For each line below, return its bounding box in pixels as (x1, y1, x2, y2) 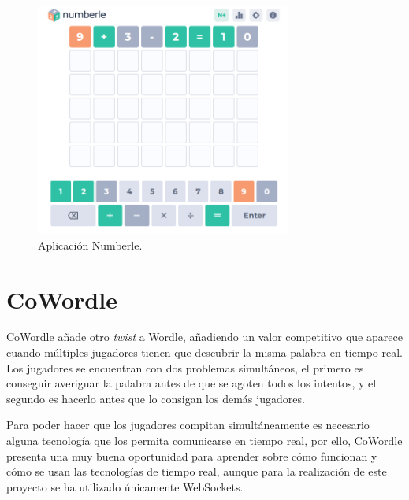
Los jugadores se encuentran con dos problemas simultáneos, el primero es (6, 359, 364, 376)
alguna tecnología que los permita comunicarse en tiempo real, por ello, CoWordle (6, 432, 403, 448)
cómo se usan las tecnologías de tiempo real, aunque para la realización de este (6, 463, 387, 480)
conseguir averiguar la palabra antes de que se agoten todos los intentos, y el (6, 375, 377, 391)
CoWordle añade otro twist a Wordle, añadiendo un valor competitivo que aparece (6, 328, 403, 345)
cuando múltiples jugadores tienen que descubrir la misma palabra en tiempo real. (6, 344, 403, 361)
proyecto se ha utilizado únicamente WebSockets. (6, 478, 244, 494)
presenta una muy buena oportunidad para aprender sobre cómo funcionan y (6, 447, 377, 464)
